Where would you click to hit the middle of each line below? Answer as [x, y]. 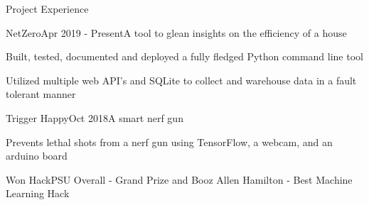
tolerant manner [41, 94]
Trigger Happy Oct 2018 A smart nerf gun [95, 117]
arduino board [37, 156]
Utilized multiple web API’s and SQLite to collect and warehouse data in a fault [181, 80]
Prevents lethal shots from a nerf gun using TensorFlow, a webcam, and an [169, 142]
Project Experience [47, 9]
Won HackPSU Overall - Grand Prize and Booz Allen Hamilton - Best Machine [179, 179]
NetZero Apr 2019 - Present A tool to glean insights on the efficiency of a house [176, 32]
